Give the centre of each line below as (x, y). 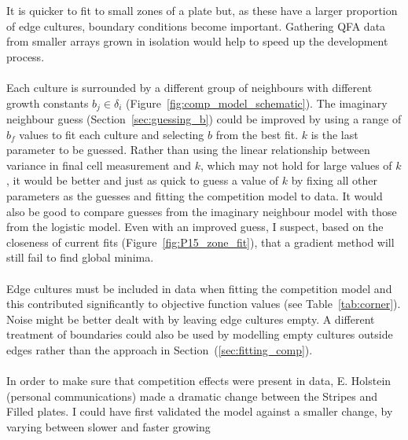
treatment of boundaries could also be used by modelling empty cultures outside (200, 334)
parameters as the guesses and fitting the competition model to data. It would (195, 195)
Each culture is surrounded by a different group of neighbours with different (189, 87)
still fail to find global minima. (80, 257)
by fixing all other (334, 180)
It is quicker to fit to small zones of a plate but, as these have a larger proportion (202, 10)
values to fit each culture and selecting (112, 134)
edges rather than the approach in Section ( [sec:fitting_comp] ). (160, 349)
